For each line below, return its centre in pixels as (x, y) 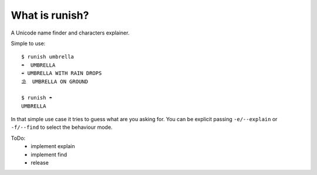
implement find (49, 155)
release (40, 163)
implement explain (53, 146)
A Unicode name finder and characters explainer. (70, 33)
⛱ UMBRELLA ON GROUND (55, 81)
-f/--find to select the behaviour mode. (62, 127)
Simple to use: (28, 43)
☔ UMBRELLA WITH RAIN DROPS (62, 73)
